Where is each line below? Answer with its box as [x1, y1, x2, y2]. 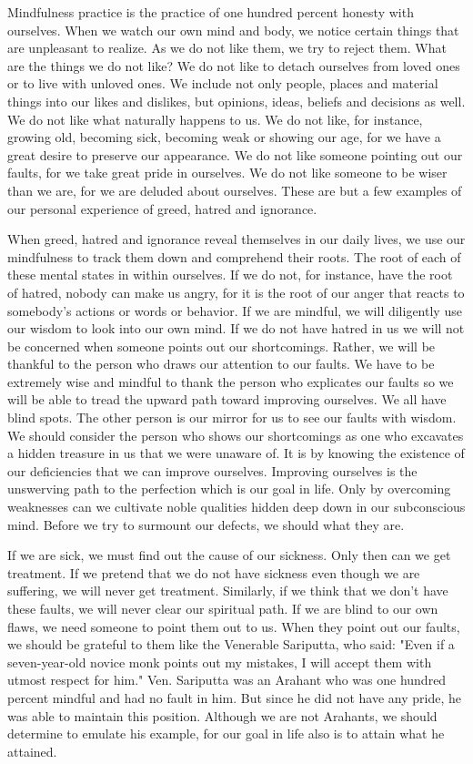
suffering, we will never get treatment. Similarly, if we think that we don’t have [7, 581, 448, 600]
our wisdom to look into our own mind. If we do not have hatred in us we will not [7, 319, 465, 338]
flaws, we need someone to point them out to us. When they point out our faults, [7, 616, 460, 636]
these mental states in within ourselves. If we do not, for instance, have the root [7, 265, 453, 284]
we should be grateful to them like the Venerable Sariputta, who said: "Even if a [7, 635, 455, 654]
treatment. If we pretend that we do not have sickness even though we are [7, 563, 420, 582]
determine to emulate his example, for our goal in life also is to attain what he [7, 724, 445, 743]
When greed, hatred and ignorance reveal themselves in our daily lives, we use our [7, 229, 466, 249]
